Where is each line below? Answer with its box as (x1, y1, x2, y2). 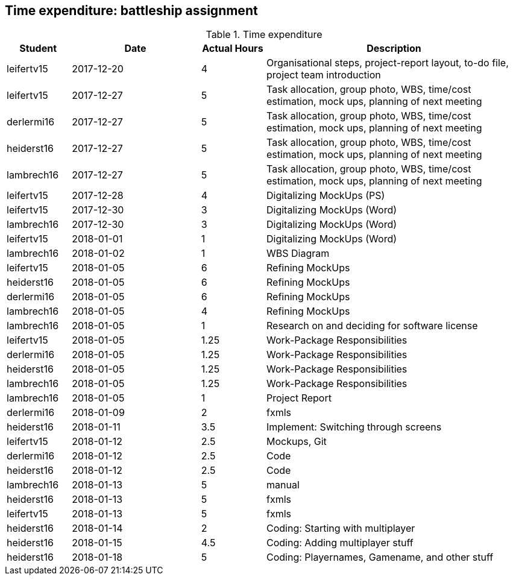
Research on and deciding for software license (266, 320, 478, 332)
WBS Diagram (266, 247, 330, 260)
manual (266, 479, 300, 491)
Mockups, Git (266, 435, 327, 448)
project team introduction (266, 69, 381, 81)
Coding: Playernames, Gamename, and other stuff (266, 551, 494, 564)
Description (367, 42, 421, 55)
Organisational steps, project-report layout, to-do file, (266, 57, 509, 69)
